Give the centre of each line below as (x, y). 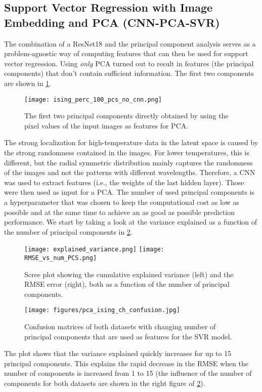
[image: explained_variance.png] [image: (94, 250)
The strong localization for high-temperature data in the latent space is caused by (131, 142)
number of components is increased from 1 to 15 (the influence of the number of (128, 373)
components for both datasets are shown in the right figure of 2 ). (105, 383)
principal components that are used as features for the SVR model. (128, 336)
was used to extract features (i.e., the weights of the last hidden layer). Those (124, 182)
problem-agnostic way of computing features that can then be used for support (126, 53)
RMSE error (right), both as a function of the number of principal (127, 284)
